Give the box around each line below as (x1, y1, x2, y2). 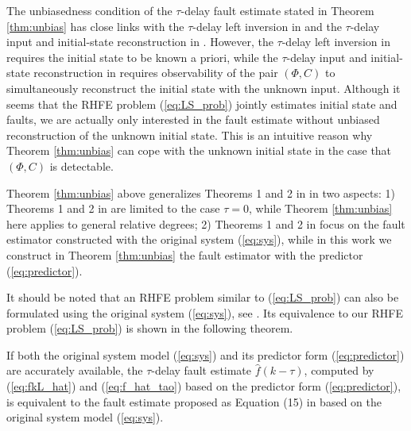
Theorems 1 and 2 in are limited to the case (6, 200, 220, 217)
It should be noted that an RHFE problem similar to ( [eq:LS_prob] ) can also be (6, 289, 399, 306)
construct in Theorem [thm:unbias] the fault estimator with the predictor (6, 246, 363, 263)
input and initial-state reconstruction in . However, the (6, 33, 273, 50)
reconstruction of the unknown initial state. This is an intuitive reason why (6, 126, 373, 143)
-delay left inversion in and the (192, 17, 342, 34)
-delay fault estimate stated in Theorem (180, 2, 374, 18)
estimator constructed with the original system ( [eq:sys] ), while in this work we (6, 231, 392, 248)
